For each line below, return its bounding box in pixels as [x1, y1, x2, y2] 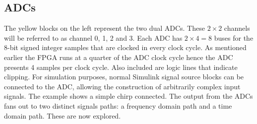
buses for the [214, 32, 254, 43]
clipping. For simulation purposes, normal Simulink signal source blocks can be [4, 71, 244, 82]
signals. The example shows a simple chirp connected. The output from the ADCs [4, 91, 253, 101]
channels [224, 23, 250, 33]
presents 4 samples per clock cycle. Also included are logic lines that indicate [4, 62, 238, 72]
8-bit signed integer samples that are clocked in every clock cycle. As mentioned [4, 42, 247, 53]
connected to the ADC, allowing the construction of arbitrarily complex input [4, 81, 241, 91]
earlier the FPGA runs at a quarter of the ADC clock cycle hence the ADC [4, 52, 233, 62]
